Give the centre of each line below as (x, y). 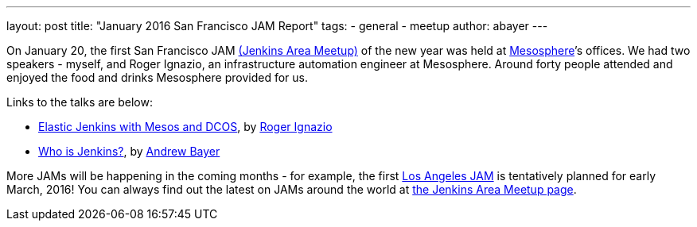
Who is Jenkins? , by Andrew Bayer (129, 151)
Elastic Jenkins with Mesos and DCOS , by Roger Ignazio (185, 127)
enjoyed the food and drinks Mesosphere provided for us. (157, 77)
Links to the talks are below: (80, 102)
